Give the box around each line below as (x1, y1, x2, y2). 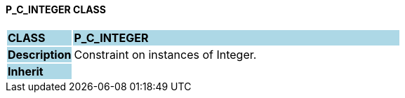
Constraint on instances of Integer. (74, 47, 257, 62)
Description (8, 47, 72, 62)
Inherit (8, 64, 44, 78)
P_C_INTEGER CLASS (6, 3, 106, 15)
